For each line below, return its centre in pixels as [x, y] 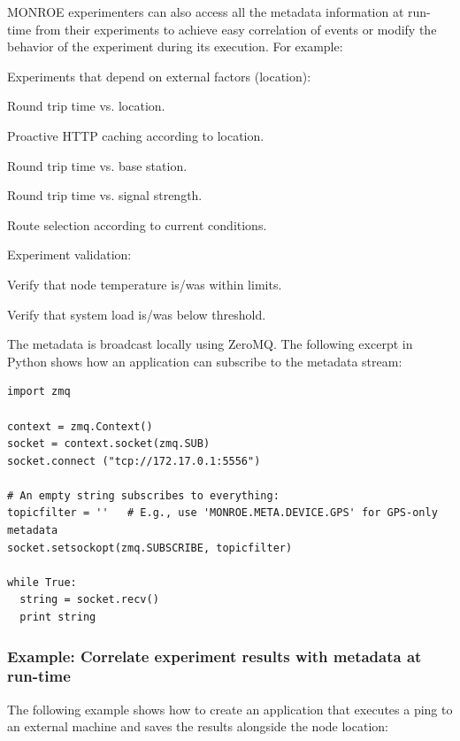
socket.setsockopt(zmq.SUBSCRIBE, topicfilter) [150, 548]
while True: [42, 582]
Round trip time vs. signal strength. [105, 195]
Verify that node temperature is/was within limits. [145, 284]
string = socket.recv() [89, 600]
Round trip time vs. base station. [97, 165]
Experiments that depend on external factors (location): [159, 76]
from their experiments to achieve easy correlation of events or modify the [236, 29]
